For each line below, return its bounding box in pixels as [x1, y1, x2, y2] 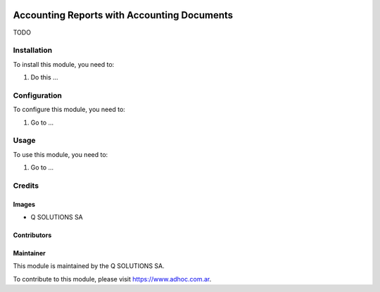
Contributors [13, 231, 52, 239]
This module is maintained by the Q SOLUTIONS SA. [13, 262, 165, 270]
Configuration [13, 90, 63, 100]
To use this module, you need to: [13, 150, 108, 158]
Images [13, 200, 35, 208]
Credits [13, 180, 39, 190]
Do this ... [30, 73, 59, 82]
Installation [13, 46, 53, 56]
